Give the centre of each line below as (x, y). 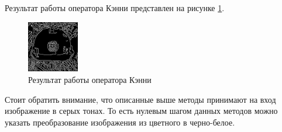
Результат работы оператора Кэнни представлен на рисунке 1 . (115, 8)
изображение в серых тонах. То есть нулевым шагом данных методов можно (141, 111)
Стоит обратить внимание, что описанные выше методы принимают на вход (140, 99)
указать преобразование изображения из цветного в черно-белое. (120, 122)
